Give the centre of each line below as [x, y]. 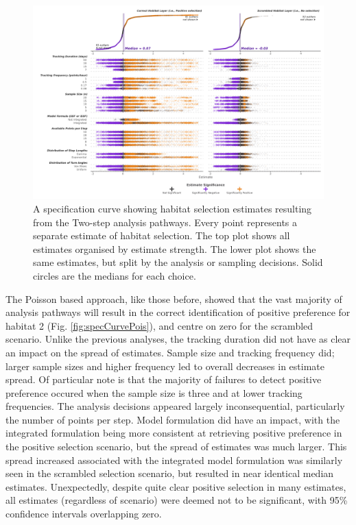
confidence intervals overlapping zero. [84, 514]
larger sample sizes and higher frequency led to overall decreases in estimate [165, 366]
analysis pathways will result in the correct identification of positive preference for [178, 312]
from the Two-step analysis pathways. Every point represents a [165, 222]
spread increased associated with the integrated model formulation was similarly [174, 460]
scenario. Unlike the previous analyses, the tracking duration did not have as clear [178, 339]
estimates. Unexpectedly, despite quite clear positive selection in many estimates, [176, 486]
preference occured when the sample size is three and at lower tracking [154, 392]
